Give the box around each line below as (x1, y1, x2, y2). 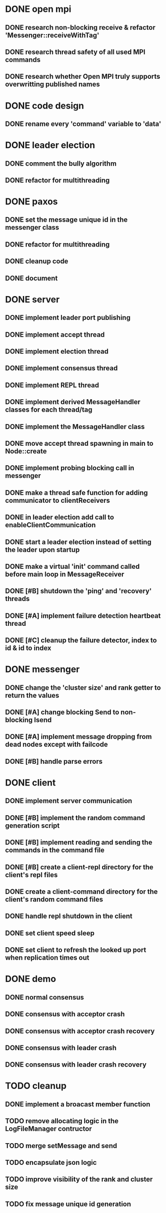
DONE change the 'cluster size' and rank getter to (5, 683, 161, 692)
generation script (5, 821, 60, 830)
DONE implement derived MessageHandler (5, 398, 141, 406)
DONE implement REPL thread (5, 381, 99, 389)
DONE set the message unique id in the (5, 216, 128, 224)
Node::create (5, 447, 47, 455)
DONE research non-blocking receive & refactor (5, 23, 156, 32)
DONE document (5, 274, 58, 282)
